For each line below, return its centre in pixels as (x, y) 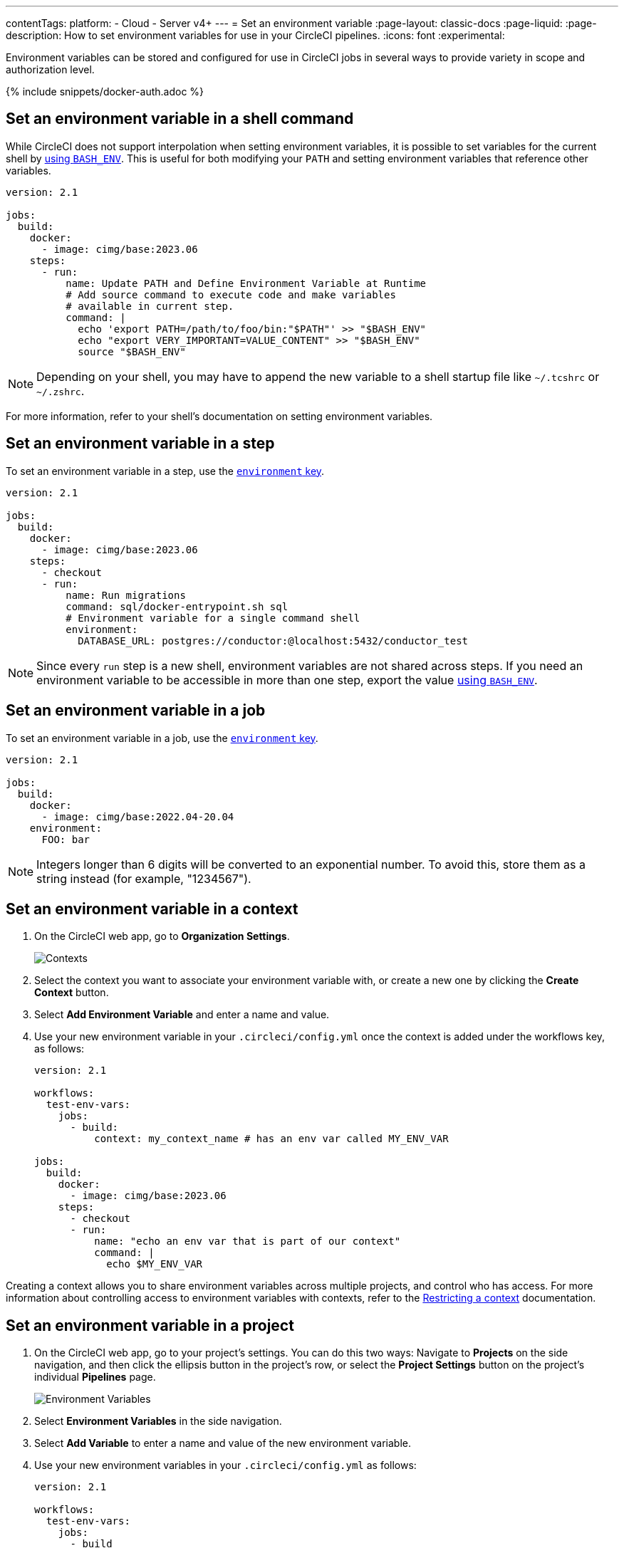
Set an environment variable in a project (150, 1325)
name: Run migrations (126, 595)
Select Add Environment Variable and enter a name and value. (182, 1015)
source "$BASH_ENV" (132, 351)
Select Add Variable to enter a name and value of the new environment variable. (223, 1443)
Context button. (72, 993)
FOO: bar (66, 839)
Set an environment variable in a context (152, 909)
